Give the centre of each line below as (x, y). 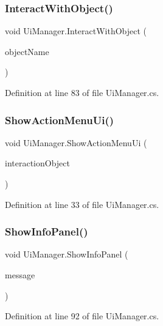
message (20, 275)
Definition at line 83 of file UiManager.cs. (82, 92)
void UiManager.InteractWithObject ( (76, 31)
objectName (27, 51)
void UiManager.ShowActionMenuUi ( (76, 142)
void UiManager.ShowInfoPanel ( (67, 254)
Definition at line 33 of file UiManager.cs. (82, 204)
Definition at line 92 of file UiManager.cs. (82, 316)
